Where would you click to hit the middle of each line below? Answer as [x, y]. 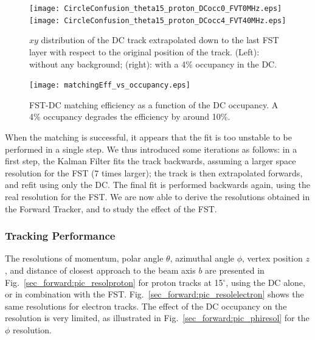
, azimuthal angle [202, 258]
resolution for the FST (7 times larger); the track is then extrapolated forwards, [154, 172]
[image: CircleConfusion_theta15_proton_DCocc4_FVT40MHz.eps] [158, 20]
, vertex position [272, 258]
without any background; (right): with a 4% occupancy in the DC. [153, 64]
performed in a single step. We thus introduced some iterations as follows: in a [151, 149]
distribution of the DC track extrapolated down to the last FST [160, 40]
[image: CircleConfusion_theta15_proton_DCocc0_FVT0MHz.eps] [156, 9]
